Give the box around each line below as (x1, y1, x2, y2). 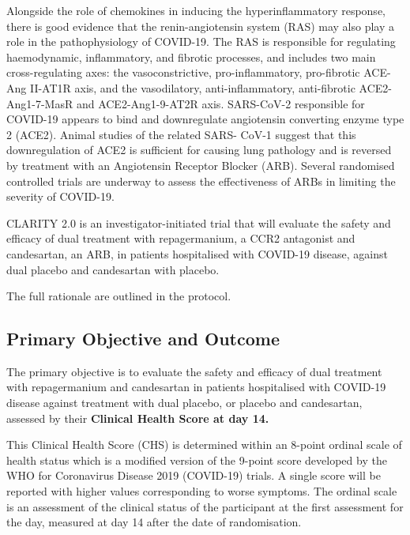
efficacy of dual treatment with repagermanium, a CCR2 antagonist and (6, 230, 355, 247)
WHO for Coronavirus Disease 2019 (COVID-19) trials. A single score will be (6, 467, 381, 484)
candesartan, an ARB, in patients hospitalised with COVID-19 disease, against (6, 245, 388, 262)
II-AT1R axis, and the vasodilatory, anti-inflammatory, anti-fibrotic (29, 79, 355, 96)
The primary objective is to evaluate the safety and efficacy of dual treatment (6, 363, 382, 379)
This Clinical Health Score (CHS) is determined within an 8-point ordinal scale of (6, 436, 402, 453)
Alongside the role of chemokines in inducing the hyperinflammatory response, (6, 2, 386, 18)
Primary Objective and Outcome (6, 326, 280, 351)
